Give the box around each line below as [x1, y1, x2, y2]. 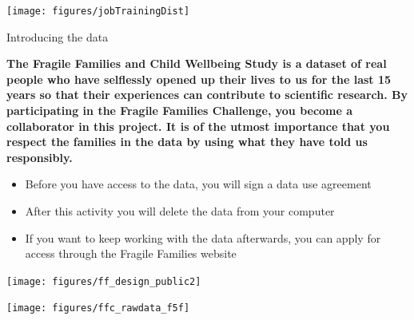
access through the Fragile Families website [25, 245, 237, 262]
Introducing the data [6, 28, 109, 45]
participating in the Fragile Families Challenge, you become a [6, 102, 353, 119]
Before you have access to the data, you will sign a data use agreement [25, 176, 372, 192]
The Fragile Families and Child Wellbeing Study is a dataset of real [6, 55, 387, 72]
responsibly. [6, 148, 73, 165]
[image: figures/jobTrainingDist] [6, 6, 190, 17]
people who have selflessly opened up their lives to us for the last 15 [6, 70, 392, 87]
